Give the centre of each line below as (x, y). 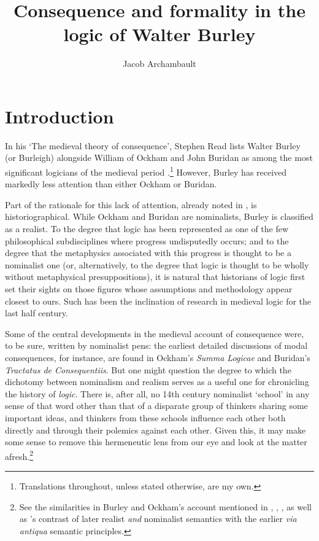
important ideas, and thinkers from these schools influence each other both (145, 417)
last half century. (37, 313)
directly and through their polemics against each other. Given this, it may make (156, 430)
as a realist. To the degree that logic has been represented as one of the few (147, 229)
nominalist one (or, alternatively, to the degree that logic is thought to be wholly (157, 264)
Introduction (60, 116)
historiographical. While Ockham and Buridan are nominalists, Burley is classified (159, 216)
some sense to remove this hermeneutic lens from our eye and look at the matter (156, 442)
